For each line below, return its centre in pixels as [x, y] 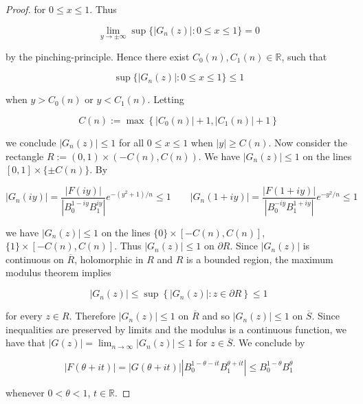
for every [24, 316]
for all [131, 142]
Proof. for [26, 9]
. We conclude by [269, 343]
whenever [25, 392]
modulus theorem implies [58, 272]
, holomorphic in [109, 259]
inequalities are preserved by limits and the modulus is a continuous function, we [176, 329]
